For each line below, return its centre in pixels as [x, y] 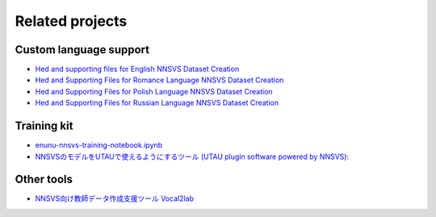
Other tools [44, 179]
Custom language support [82, 50]
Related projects [71, 21]
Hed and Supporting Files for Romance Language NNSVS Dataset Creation [159, 80]
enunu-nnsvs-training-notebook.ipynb [99, 145]
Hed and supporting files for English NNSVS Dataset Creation [137, 69]
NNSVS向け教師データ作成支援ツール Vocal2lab [114, 198]
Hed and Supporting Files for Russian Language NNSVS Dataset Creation [157, 103]
